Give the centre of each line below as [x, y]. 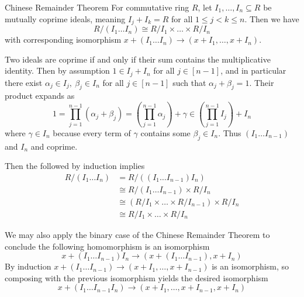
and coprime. [54, 146]
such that [189, 82]
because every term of [92, 132]
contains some [165, 132]
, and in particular [253, 70]
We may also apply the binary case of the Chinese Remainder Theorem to [137, 234]
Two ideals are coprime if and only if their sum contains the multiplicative [138, 59]
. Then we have [272, 18]
